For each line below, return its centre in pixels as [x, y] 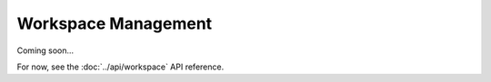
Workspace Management [115, 23]
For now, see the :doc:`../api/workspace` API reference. [120, 67]
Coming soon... [45, 50]
